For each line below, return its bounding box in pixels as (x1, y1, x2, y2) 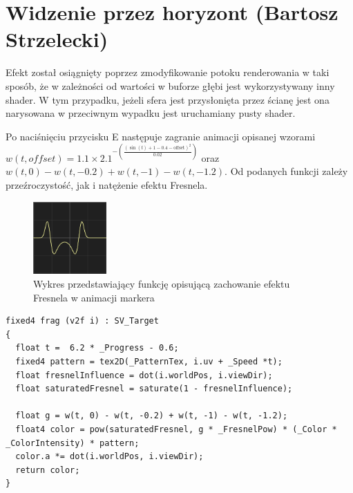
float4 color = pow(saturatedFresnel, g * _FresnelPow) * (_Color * (15, 424, 337, 434)
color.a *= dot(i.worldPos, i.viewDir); (15, 452, 204, 462)
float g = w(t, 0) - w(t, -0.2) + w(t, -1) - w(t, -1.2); (15, 411, 288, 421)
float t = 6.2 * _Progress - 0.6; (15, 343, 179, 353)
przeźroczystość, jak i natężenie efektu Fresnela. (6, 177, 208, 192)
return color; (15, 465, 80, 475)
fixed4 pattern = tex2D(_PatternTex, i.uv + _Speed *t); (15, 357, 283, 366)
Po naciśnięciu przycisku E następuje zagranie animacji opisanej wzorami (6, 129, 316, 143)
